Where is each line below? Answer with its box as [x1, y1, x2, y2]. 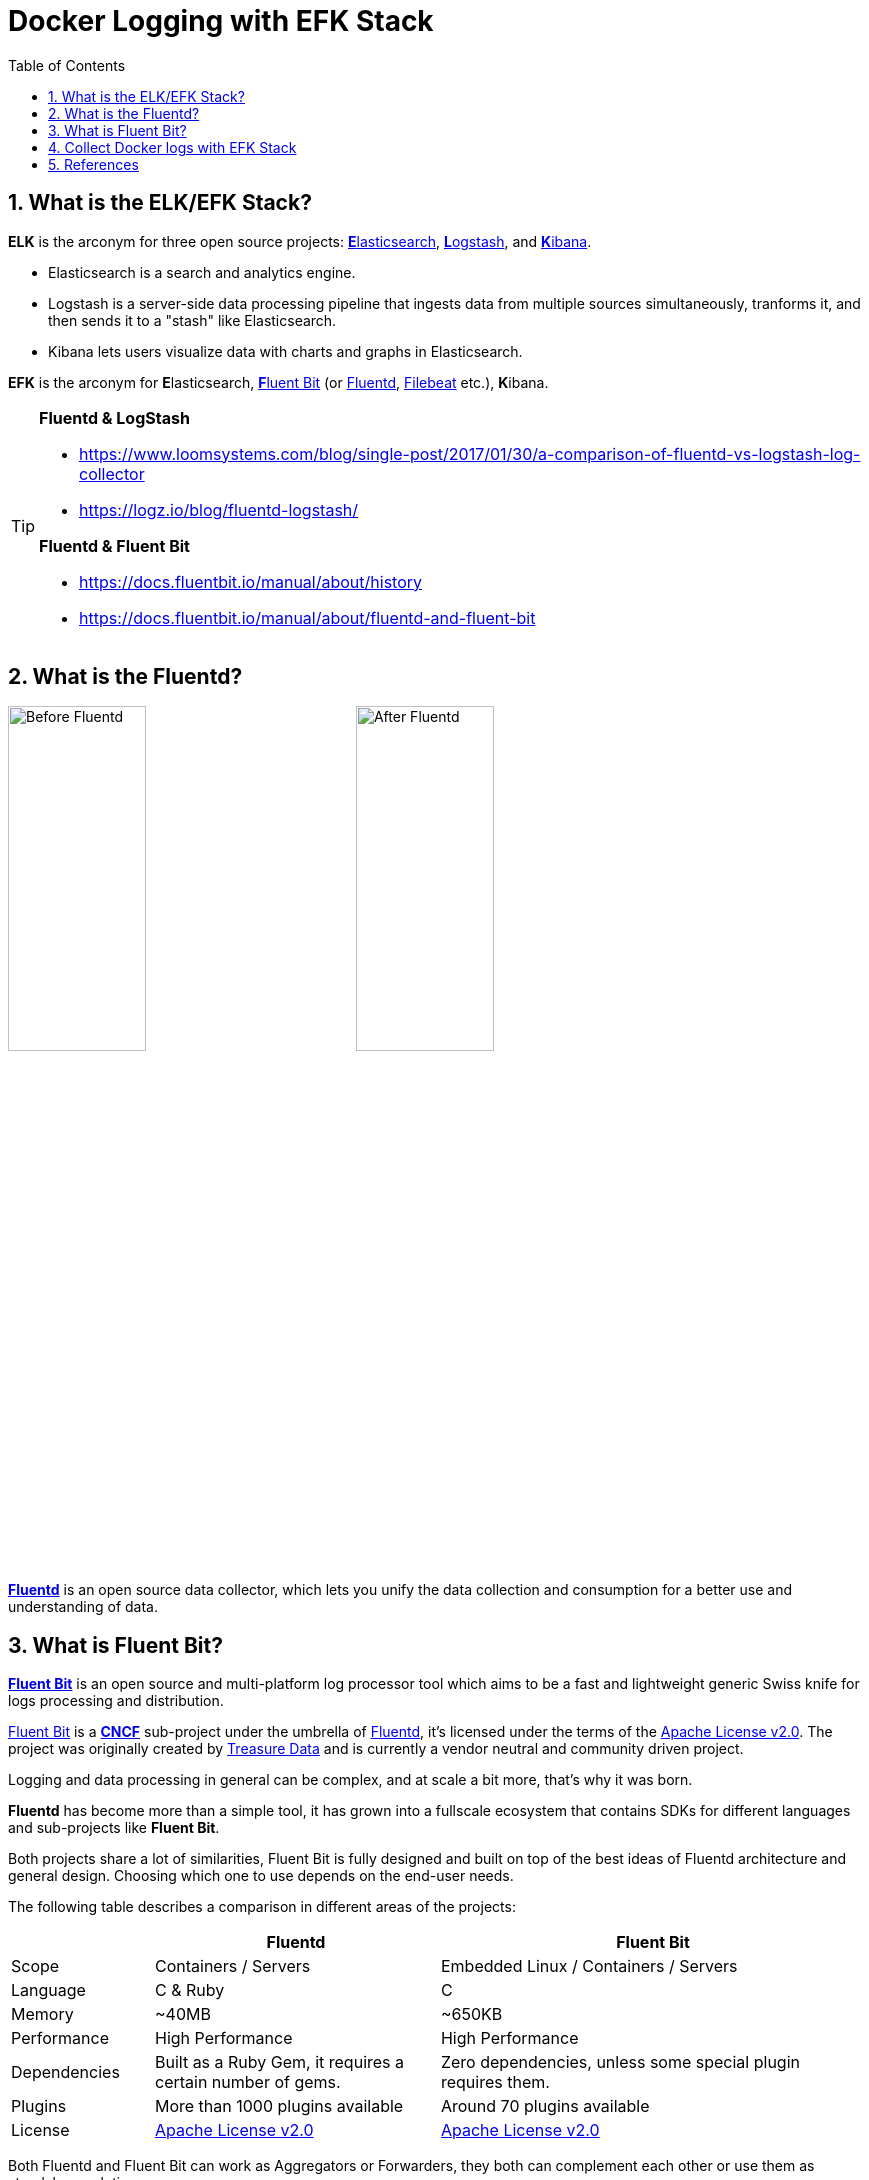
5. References [48, 155, 139, 173]
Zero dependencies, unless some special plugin [440, 2052, 800, 2073]
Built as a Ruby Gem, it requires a [154, 2052, 405, 2073]
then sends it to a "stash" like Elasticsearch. [48, 311, 337, 329]
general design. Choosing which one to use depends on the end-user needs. [8, 1867, 514, 1885]
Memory [11, 2004, 74, 2025]
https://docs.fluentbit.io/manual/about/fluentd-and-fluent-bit [79, 607, 536, 628]
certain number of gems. [154, 2072, 341, 2093]
